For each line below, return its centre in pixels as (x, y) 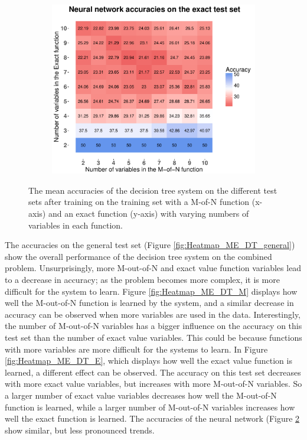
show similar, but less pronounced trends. (80, 430)
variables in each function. (76, 225)
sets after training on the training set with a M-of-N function (139, 202)
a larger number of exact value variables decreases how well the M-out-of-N (141, 395)
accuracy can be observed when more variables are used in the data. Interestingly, (153, 314)
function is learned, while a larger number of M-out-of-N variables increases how (150, 407)
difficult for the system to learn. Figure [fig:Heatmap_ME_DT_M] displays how (151, 291)
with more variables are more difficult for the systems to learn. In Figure (136, 349)
